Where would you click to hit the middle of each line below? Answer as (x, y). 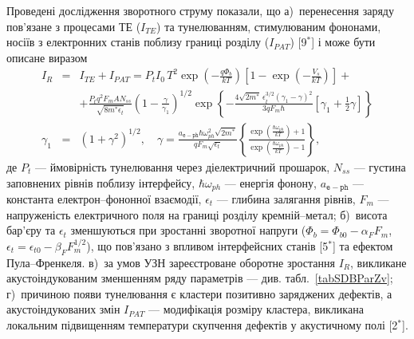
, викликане (379, 262)
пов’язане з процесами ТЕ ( (74, 26)
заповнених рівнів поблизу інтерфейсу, (101, 182)
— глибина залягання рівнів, (286, 199)
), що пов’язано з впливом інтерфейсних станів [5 (207, 245)
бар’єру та (31, 230)
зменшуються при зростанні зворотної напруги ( (188, 230)
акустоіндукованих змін (63, 309)
